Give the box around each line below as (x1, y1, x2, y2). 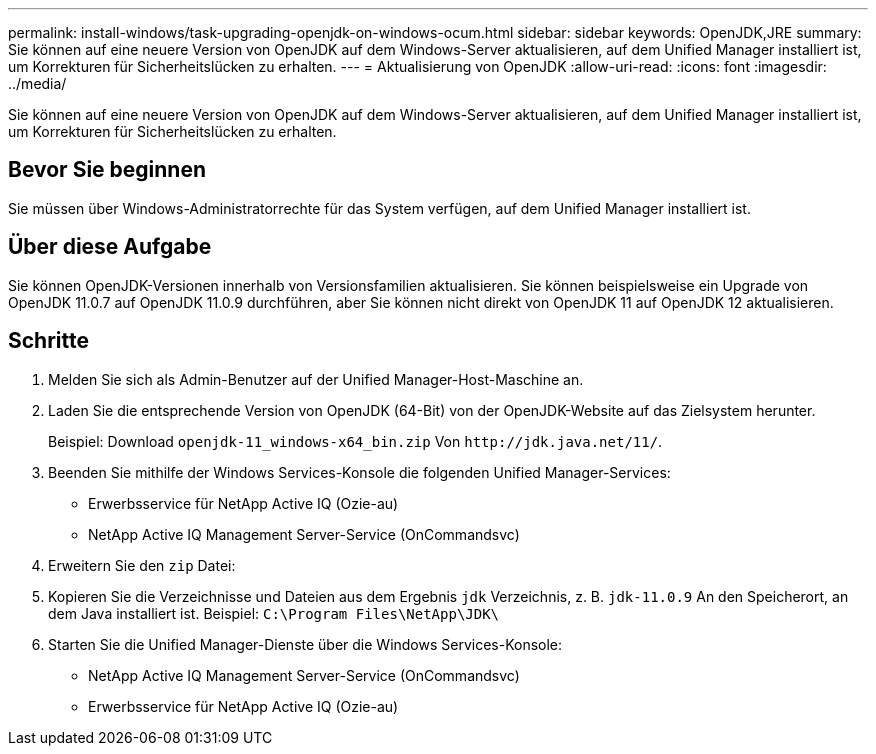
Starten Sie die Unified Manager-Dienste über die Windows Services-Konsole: (48, 635, 563, 653)
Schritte (8, 328, 89, 354)
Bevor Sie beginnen (8, 157, 207, 183)
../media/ (8, 75, 67, 92)
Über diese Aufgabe (8, 234, 212, 260)
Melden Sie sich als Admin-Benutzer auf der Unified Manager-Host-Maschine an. (48, 370, 584, 388)
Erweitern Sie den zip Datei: (48, 556, 236, 574)
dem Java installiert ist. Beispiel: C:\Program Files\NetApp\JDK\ (48, 604, 500, 622)
